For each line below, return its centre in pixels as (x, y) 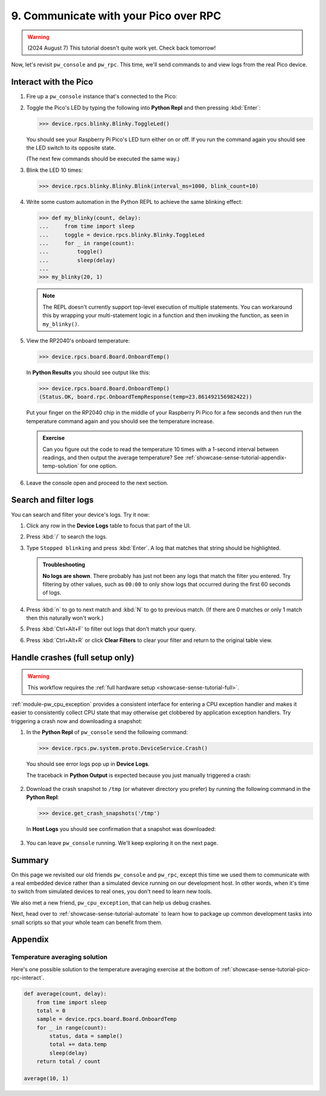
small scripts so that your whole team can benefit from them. (87, 922)
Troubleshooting (64, 565)
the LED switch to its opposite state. (71, 148)
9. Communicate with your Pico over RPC (116, 16)
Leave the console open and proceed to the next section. (97, 483)
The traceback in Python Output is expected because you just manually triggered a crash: (139, 775)
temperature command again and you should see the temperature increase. (120, 421)
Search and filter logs (52, 500)
